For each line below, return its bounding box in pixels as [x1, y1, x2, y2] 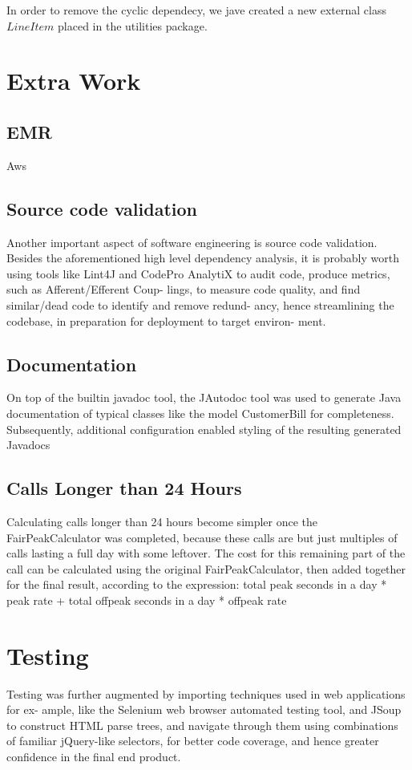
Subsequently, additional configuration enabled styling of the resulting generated [6, 420, 402, 437]
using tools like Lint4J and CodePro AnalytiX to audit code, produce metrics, [6, 265, 390, 282]
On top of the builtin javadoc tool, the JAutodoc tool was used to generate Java [6, 389, 402, 406]
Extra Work [6, 64, 141, 97]
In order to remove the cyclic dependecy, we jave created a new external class [6, 2, 386, 18]
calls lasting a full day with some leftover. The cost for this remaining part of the [6, 545, 406, 561]
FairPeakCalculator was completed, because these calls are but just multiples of [6, 529, 398, 545]
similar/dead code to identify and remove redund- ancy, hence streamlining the [6, 296, 394, 313]
